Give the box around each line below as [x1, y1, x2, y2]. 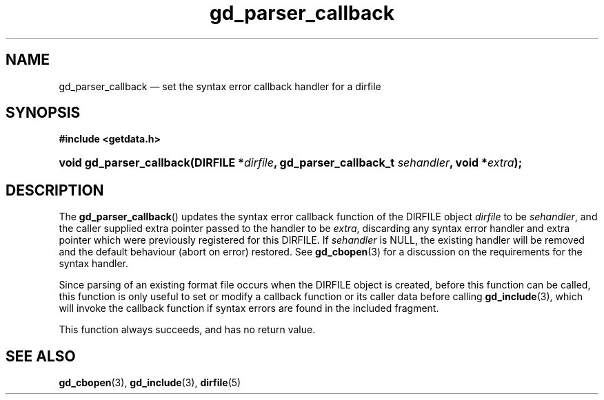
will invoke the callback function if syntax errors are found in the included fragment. [59, 302, 439, 315]
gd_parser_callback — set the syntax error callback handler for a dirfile [59, 80, 381, 92]
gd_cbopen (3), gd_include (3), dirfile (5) [59, 377, 241, 389]
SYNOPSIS [6, 104, 81, 122]
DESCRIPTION [6, 181, 104, 199]
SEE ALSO [6, 347, 76, 365]
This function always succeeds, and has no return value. [59, 324, 316, 336]
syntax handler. [59, 257, 128, 270]
